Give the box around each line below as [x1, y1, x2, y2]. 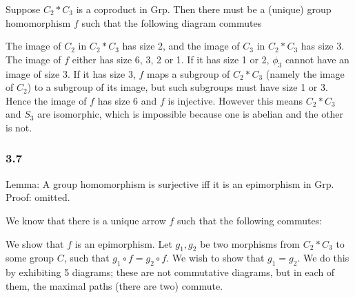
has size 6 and [97, 93, 157, 107]
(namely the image [265, 66, 345, 81]
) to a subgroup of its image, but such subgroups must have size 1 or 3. [27, 80, 328, 94]
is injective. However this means [168, 93, 303, 107]
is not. [6, 120, 32, 134]
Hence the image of [6, 93, 87, 107]
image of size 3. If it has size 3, [6, 66, 136, 81]
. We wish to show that [166, 251, 265, 265]
